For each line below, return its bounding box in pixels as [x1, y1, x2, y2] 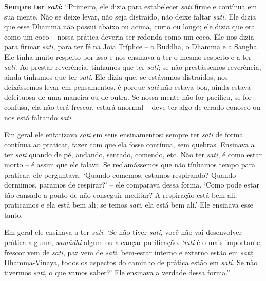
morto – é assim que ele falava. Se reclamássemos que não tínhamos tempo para [4, 159, 255, 170]
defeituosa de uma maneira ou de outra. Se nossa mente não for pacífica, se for [4, 91, 252, 102]
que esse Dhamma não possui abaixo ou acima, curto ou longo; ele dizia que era [4, 21, 255, 32]
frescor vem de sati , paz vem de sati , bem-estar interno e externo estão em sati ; [4, 247, 254, 257]
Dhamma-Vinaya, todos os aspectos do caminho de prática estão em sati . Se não [4, 257, 258, 268]
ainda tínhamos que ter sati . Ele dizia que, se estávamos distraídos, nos [4, 71, 228, 82]
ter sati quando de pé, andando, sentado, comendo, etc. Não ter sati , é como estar [4, 149, 262, 160]
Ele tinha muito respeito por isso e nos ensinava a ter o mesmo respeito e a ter [4, 51, 252, 62]
